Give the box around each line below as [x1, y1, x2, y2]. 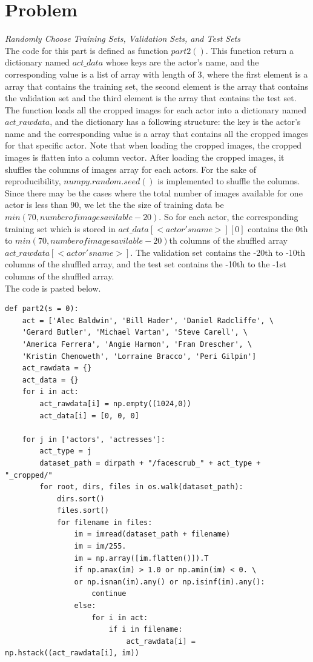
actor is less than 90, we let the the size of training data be [5, 198, 224, 211]
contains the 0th [248, 222, 308, 235]
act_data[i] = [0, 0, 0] [39, 411, 139, 420]
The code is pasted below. [5, 281, 101, 294]
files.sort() [56, 506, 109, 515]
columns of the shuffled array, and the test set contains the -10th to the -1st [5, 258, 286, 270]
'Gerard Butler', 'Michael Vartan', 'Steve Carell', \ [22, 328, 248, 337]
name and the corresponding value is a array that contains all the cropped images [5, 127, 308, 139]
